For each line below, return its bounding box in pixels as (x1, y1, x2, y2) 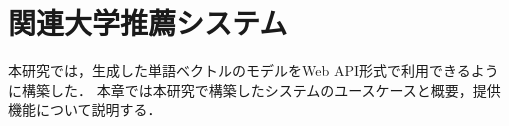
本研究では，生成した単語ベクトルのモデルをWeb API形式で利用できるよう (8, 60, 499, 81)
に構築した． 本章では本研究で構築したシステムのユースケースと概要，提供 (8, 79, 501, 100)
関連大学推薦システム (8, 2, 288, 43)
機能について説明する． (8, 99, 162, 120)
